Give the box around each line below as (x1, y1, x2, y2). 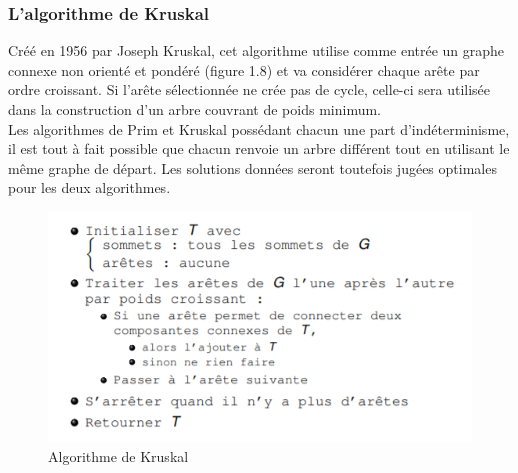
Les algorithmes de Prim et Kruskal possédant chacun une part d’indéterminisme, (8, 118, 510, 139)
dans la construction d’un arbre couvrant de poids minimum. (8, 99, 381, 119)
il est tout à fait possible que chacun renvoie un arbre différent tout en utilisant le (8, 138, 510, 159)
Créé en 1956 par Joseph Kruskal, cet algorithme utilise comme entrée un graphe (8, 40, 505, 61)
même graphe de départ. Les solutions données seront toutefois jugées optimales (8, 157, 497, 178)
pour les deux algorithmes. (8, 177, 171, 198)
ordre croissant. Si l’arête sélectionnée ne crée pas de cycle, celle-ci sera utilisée (8, 79, 491, 100)
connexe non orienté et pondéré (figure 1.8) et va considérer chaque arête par (8, 59, 480, 80)
